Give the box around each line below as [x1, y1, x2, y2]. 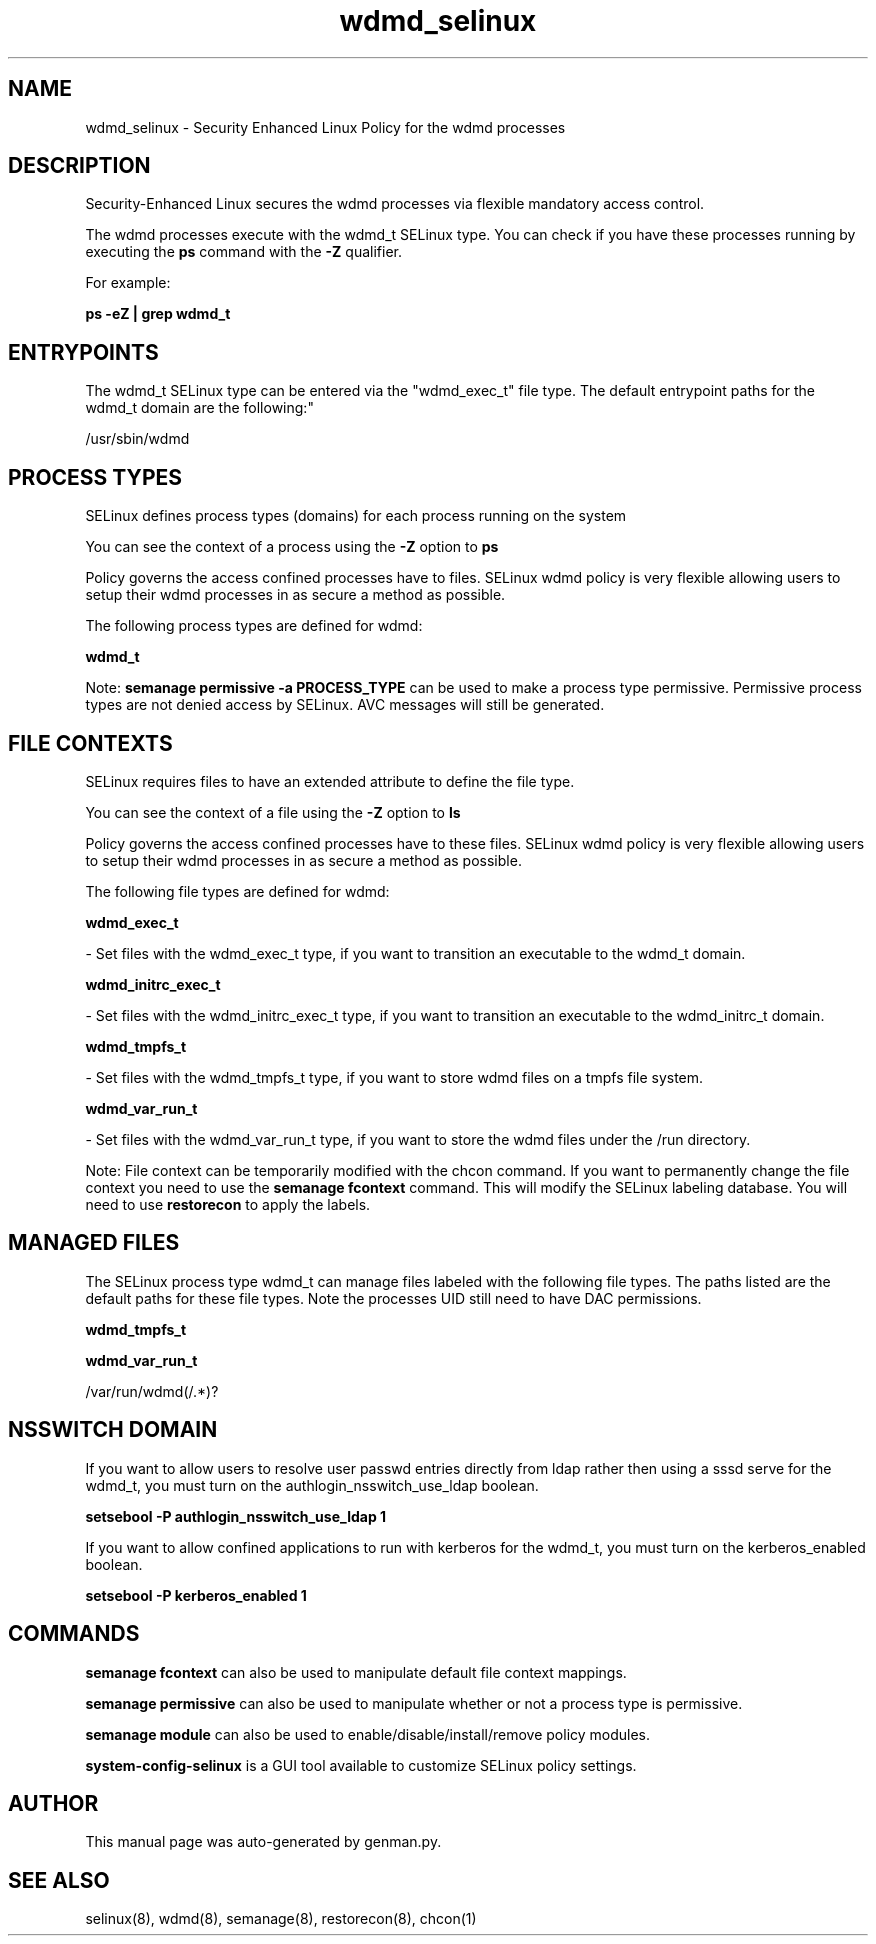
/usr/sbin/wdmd [85, 430, 190, 448]
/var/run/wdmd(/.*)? [85, 1382, 219, 1400]
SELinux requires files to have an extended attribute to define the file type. [85, 772, 575, 790]
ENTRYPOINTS [8, 339, 159, 365]
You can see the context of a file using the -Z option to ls [85, 803, 461, 821]
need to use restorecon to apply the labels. [85, 1195, 371, 1213]
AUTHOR [8, 1790, 99, 1816]
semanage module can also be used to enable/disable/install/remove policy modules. [85, 1725, 651, 1743]
